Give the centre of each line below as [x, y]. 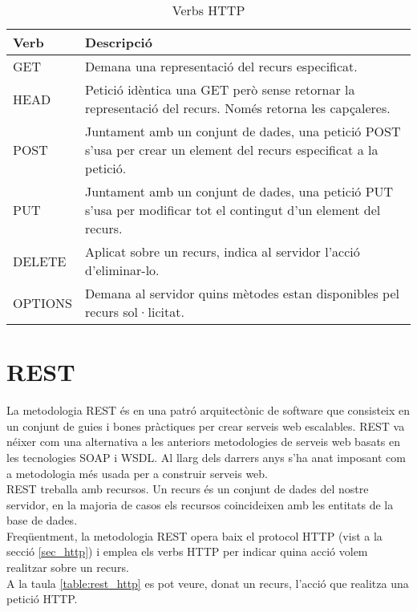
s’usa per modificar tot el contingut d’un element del [233, 210]
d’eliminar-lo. [122, 270]
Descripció [119, 42]
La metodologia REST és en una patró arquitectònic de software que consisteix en [208, 410]
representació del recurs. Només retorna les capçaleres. [238, 108]
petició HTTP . [42, 599]
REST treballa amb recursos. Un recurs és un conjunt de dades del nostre [188, 489]
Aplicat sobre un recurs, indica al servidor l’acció [223, 251]
